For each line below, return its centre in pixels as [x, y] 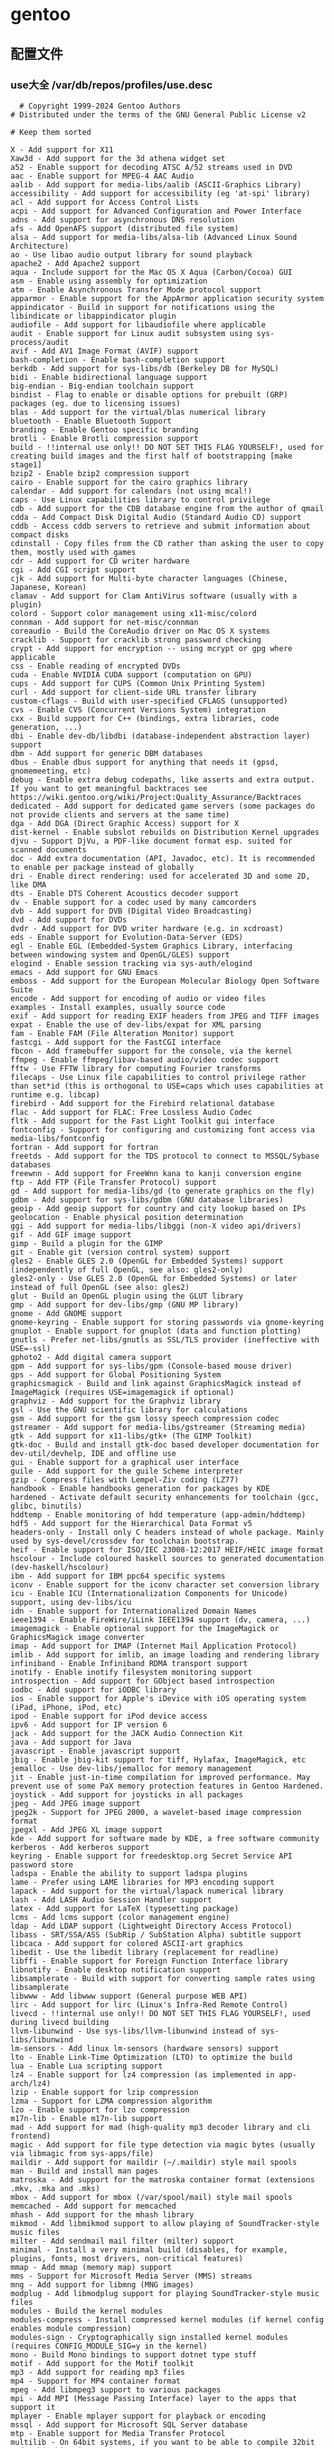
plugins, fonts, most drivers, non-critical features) [127, 2258]
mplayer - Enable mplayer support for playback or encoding [138, 2416]
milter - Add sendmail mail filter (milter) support [122, 2241]
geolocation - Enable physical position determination [127, 1217]
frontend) [31, 2136]
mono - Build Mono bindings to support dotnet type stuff [133, 2354]
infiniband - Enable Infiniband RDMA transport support [129, 1663]
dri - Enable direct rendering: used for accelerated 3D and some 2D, [160, 876]
